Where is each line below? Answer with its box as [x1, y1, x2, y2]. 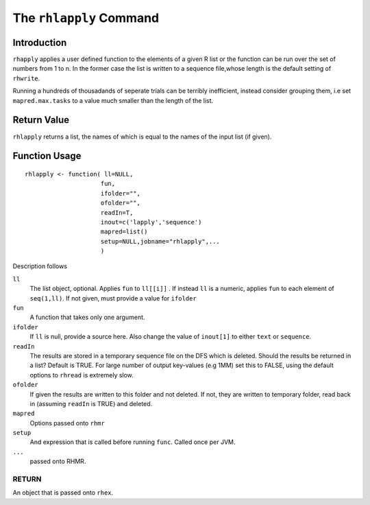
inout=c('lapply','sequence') [100, 218, 202, 226]
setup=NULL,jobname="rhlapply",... [100, 237, 221, 245]
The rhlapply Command [12, 10, 160, 25]
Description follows [12, 262, 68, 270]
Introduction [12, 36, 67, 48]
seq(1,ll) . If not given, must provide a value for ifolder [29, 294, 197, 302]
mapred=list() [100, 228, 148, 236]
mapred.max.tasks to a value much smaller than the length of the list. [12, 96, 214, 104]
